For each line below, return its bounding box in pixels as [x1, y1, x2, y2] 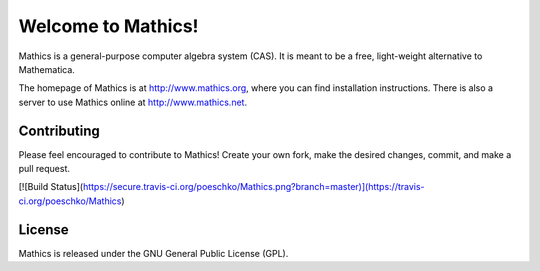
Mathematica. [18, 63, 75, 75]
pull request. [18, 163, 70, 175]
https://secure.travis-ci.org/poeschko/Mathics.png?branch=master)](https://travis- [82, 181, 425, 193]
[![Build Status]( [18, 181, 84, 193]
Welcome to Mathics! [18, 15, 199, 37]
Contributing [18, 122, 100, 139]
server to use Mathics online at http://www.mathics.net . [18, 96, 248, 108]
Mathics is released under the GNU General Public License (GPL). [18, 247, 289, 259]
